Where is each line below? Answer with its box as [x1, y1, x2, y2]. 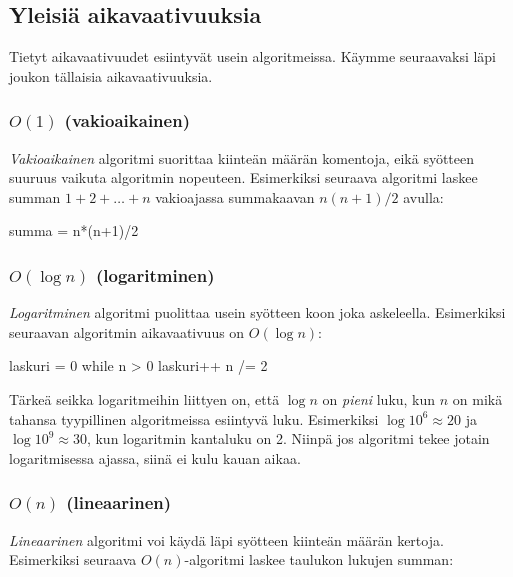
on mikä [452, 388, 503, 409]
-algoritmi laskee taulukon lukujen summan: [184, 549, 454, 570]
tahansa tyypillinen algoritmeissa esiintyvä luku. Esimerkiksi [9, 408, 379, 429]
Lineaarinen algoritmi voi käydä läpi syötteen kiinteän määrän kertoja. [9, 529, 444, 550]
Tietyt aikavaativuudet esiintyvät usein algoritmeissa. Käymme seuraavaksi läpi [9, 46, 497, 67]
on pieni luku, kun [322, 388, 436, 409]
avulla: [403, 186, 444, 207]
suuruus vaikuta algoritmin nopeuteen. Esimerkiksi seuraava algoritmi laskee [9, 167, 478, 188]
